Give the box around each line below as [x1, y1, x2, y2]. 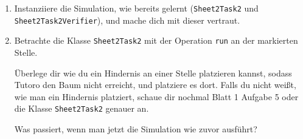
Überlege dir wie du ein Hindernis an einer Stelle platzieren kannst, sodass [14, 66, 292, 79]
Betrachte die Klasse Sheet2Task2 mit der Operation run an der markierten [14, 34, 298, 47]
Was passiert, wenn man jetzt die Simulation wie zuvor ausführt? [14, 123, 257, 135]
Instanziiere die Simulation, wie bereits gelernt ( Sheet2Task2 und [14, 2, 259, 14]
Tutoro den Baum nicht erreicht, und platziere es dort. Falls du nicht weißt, [14, 78, 296, 91]
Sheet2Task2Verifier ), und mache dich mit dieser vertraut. [14, 13, 240, 26]
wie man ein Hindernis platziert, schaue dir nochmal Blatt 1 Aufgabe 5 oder [14, 90, 299, 103]
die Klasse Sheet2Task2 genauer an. [14, 102, 149, 115]
